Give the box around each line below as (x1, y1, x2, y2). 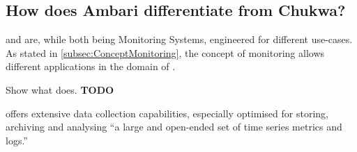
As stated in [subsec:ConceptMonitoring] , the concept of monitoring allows (6, 45, 325, 60)
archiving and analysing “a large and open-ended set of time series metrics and (6, 119, 342, 134)
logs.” (6, 133, 28, 147)
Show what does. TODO (6, 82, 114, 96)
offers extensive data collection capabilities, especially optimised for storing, (6, 105, 328, 120)
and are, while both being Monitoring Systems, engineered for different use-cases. (6, 32, 353, 47)
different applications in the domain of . (6, 59, 176, 74)
